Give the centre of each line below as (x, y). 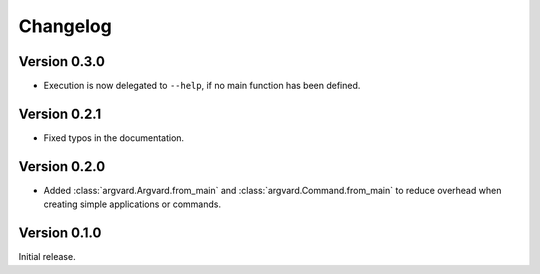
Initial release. (47, 257)
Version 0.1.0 (60, 233)
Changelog (65, 26)
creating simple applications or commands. (132, 204)
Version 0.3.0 (61, 61)
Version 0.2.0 (62, 166)
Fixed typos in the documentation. (114, 137)
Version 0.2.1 (60, 113)
